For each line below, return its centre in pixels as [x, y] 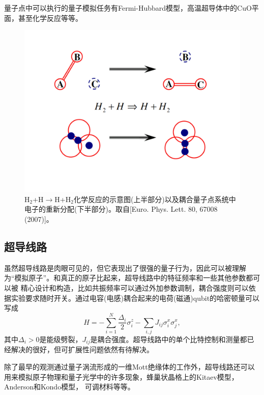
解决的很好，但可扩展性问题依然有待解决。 [82, 349]
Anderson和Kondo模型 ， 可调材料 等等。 [69, 387]
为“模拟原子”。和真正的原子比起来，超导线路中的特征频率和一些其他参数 [125, 278]
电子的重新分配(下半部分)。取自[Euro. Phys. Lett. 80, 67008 [121, 209]
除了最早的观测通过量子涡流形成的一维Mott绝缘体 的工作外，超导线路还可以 [129, 366]
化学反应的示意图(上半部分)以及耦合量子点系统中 [155, 199]
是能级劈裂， [61, 339]
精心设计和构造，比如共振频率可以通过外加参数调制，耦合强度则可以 [135, 287]
